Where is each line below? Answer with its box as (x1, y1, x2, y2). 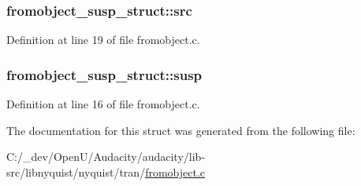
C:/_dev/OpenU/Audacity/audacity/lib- (6, 148, 206, 165)
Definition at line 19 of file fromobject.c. (6, 31, 200, 48)
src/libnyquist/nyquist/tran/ (6, 163, 146, 180)
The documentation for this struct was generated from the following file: (6, 122, 355, 138)
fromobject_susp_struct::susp (6, 64, 203, 84)
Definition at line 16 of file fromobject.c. (6, 96, 200, 112)
